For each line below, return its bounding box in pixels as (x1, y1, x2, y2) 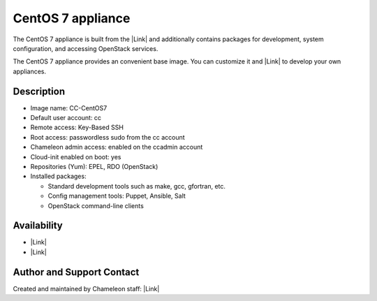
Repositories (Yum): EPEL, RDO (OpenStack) (30, 162, 158, 170)
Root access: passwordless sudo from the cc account (30, 133, 185, 141)
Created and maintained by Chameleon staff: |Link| (13, 284, 160, 293)
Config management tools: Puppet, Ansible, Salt (47, 192, 186, 200)
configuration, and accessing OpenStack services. (13, 44, 158, 52)
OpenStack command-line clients (47, 201, 145, 210)
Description (13, 85, 66, 97)
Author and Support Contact (13, 266, 140, 278)
